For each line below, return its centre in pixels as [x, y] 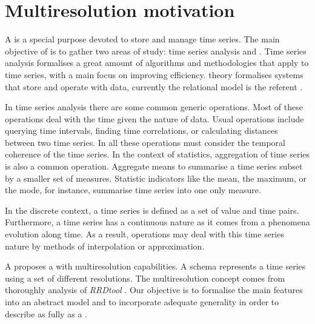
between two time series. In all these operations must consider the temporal [145, 142]
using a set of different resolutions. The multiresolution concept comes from [145, 278]
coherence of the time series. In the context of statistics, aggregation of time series [157, 154]
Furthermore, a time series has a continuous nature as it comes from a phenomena [157, 222]
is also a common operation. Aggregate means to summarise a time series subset [154, 166]
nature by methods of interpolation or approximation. [105, 246]
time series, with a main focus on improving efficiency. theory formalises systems [154, 74]
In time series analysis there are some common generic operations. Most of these [154, 107]
